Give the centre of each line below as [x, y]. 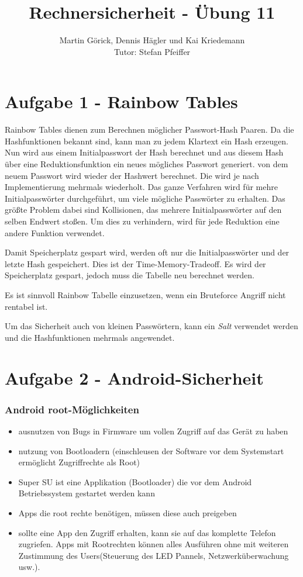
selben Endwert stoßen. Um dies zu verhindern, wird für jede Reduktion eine [142, 221]
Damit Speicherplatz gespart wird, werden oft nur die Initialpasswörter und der [147, 252]
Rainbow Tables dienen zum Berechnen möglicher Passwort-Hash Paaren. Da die [149, 129]
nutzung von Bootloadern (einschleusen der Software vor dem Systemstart [151, 450]
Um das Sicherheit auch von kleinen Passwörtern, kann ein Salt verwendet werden [151, 326]
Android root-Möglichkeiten [72, 409]
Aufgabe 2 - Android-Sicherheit [134, 377]
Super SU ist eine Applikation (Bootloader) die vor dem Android [135, 481]
